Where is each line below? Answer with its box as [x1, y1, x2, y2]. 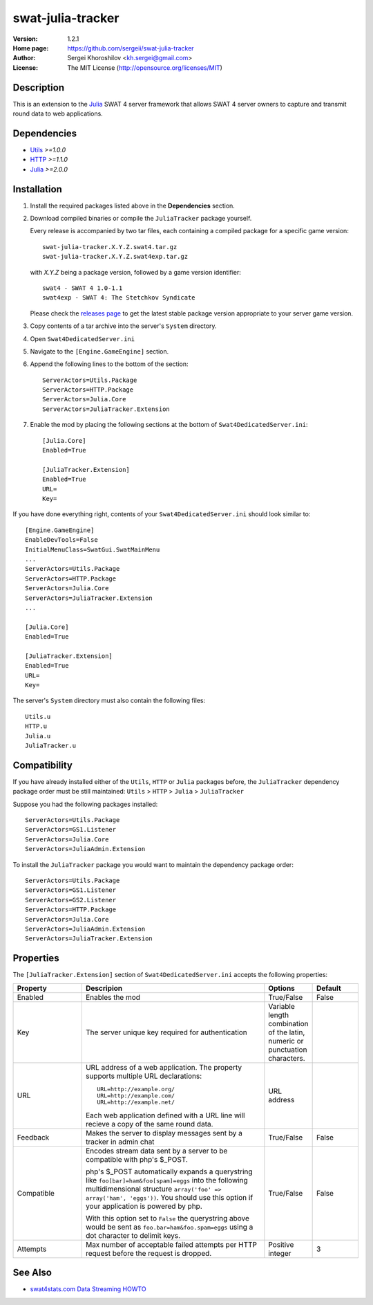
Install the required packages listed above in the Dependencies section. [30, 201, 235, 210]
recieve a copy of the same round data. [85, 1119, 213, 1129]
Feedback [17, 1132, 50, 1142]
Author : [12, 54, 36, 62]
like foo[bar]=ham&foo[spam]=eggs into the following [85, 1175, 248, 1185]
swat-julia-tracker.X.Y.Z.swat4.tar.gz [42, 243, 178, 250]
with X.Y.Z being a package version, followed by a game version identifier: [30, 268, 242, 276]
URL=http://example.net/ [97, 1098, 175, 1106]
